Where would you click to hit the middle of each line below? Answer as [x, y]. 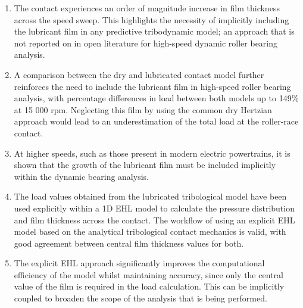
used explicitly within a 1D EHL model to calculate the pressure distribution [154, 208]
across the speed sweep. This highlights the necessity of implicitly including [151, 19]
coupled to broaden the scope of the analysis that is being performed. [140, 298]
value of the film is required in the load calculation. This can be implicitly [149, 286]
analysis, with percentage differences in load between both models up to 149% [156, 98]
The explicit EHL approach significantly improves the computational [139, 263]
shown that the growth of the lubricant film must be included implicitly [145, 165]
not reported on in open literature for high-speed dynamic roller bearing [146, 43]
